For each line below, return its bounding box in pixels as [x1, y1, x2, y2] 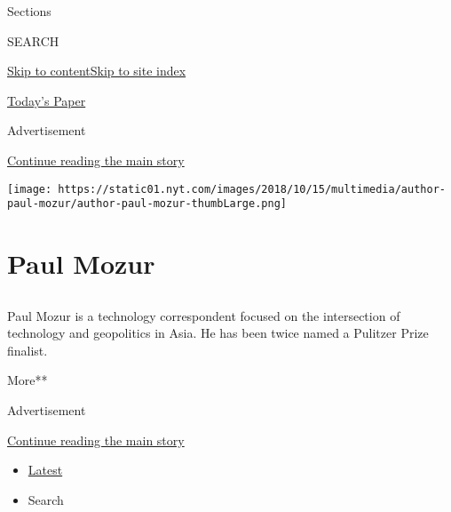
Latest [28, 460, 63, 479]
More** [7, 371, 48, 389]
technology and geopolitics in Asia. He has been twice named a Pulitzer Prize [7, 324, 429, 342]
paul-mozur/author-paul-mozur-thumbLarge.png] [7, 197, 287, 211]
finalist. [7, 340, 48, 359]
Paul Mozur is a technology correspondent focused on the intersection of [7, 306, 400, 324]
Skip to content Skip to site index [7, 61, 186, 80]
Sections [7, 2, 51, 20]
